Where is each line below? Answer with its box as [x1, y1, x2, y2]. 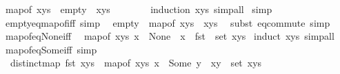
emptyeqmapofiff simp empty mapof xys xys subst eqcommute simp [5, 15, 330, 29]
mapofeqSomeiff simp [5, 42, 97, 56]
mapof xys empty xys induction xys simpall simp [5, 2, 272, 16]
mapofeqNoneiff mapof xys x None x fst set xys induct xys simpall [5, 29, 334, 43]
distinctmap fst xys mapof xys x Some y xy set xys [10, 56, 262, 70]
